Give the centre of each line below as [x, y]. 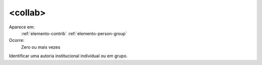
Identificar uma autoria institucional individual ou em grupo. [68, 56]
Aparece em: [22, 27]
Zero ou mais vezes [41, 47]
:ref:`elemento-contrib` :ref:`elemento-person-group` [74, 33]
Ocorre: [16, 40]
